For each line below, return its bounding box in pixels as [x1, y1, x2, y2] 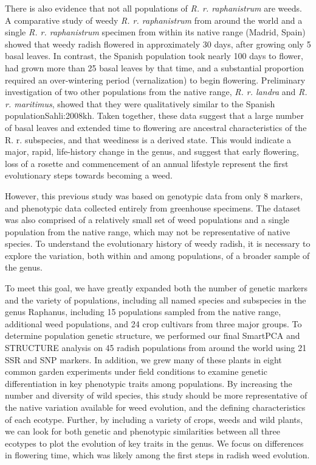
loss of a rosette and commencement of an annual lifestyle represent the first [5, 157, 289, 169]
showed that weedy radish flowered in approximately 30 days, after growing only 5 [5, 37, 311, 50]
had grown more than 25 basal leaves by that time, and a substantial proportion [5, 61, 304, 74]
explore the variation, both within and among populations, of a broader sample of [5, 249, 310, 261]
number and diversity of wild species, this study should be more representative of [5, 389, 307, 402]
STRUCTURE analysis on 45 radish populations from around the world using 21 [5, 341, 307, 354]
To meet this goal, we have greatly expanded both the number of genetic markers [5, 282, 308, 294]
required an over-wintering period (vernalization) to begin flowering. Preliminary [5, 73, 306, 86]
